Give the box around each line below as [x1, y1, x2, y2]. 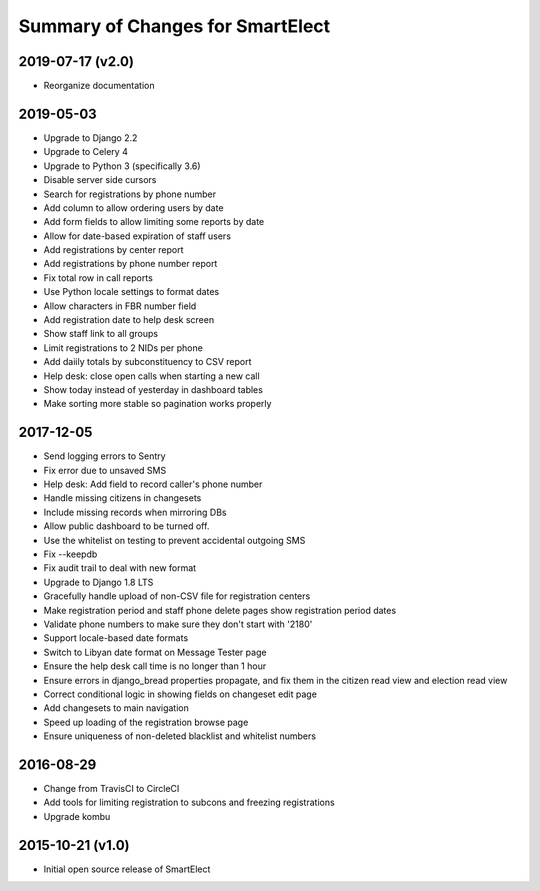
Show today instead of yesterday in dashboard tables [43, 384, 264, 395]
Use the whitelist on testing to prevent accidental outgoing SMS [43, 534, 306, 546]
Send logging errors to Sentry [43, 450, 166, 462]
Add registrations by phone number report [43, 258, 218, 270]
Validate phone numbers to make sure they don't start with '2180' [43, 618, 313, 630]
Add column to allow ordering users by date [43, 201, 224, 214]
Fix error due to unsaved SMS [43, 464, 167, 476]
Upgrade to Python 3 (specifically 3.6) [43, 160, 201, 172]
